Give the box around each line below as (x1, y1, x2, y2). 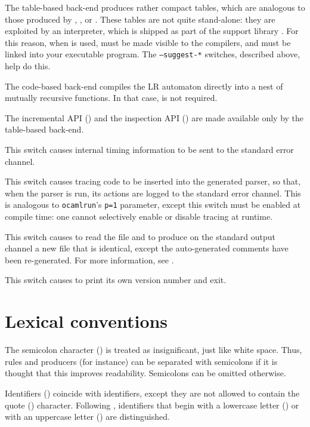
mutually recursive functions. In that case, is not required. (5, 91, 218, 104)
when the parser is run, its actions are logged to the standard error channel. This (5, 186, 301, 199)
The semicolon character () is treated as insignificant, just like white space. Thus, (5, 343, 302, 356)
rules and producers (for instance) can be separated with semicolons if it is (5, 355, 278, 367)
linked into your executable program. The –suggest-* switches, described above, (5, 48, 300, 60)
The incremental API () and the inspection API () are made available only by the (5, 111, 304, 124)
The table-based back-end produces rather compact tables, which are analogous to (5, 1, 305, 13)
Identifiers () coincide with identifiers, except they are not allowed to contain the (5, 386, 300, 399)
